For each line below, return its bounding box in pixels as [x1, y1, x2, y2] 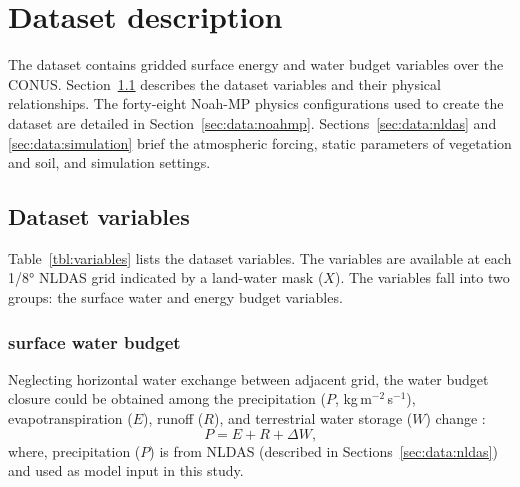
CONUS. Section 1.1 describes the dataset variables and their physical [8, 73, 441, 94]
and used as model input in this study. [8, 460, 244, 481]
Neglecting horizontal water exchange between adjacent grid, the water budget [8, 368, 489, 389]
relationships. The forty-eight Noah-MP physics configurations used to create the [8, 93, 504, 114]
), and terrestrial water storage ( [213, 408, 413, 429]
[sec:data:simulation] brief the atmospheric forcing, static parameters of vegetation [8, 132, 512, 153]
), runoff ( [142, 408, 204, 429]
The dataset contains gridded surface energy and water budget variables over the [8, 54, 504, 75]
